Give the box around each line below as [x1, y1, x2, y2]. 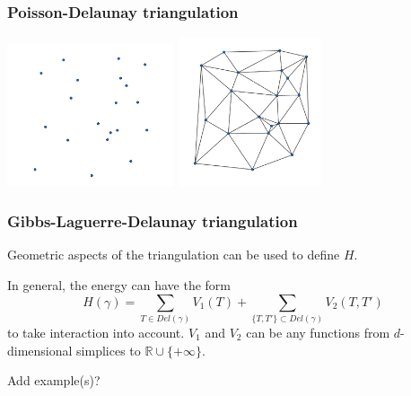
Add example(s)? [7, 371, 101, 390]
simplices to [76, 340, 141, 359]
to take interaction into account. [7, 322, 185, 341]
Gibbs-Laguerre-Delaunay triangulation [7, 210, 298, 233]
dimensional [7, 340, 73, 359]
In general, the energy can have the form [7, 275, 231, 294]
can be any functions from [246, 322, 390, 341]
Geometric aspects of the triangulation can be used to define [7, 245, 340, 264]
